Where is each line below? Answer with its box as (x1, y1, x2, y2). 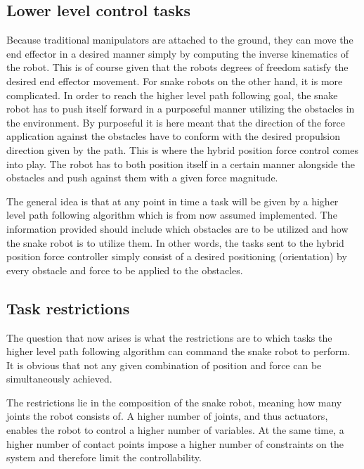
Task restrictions (6, 297, 130, 319)
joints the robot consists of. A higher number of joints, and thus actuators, (6, 409, 328, 423)
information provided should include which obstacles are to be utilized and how (6, 221, 349, 236)
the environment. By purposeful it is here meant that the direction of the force (6, 115, 345, 129)
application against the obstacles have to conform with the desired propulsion (6, 129, 340, 143)
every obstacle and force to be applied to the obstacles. (6, 262, 243, 277)
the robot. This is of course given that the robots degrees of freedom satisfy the (6, 60, 349, 75)
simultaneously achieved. (6, 371, 112, 386)
